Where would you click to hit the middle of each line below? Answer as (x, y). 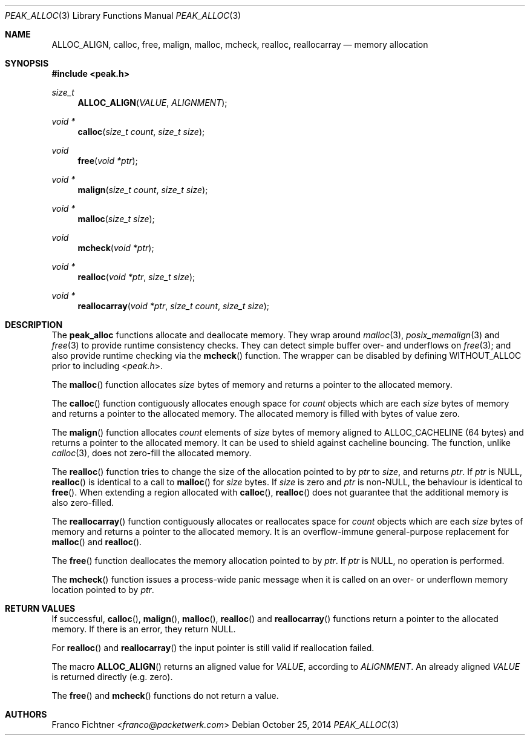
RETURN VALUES (40, 608)
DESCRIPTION (34, 325)
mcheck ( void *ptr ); (116, 248)
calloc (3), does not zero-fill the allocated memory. (152, 453)
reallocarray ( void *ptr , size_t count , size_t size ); (173, 306)
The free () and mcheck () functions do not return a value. (165, 696)
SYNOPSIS (27, 63)
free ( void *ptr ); (108, 161)
